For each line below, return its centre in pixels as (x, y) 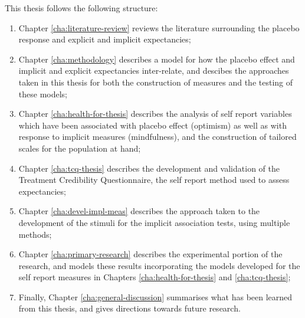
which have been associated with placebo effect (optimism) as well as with (152, 125)
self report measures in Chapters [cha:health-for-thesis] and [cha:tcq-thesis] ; (155, 277)
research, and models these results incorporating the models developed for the (159, 265)
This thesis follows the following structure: (81, 8)
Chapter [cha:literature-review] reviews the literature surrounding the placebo (159, 27)
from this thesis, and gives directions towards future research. (129, 308)
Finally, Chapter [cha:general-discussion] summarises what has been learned (155, 296)
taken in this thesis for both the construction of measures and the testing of (156, 82)
